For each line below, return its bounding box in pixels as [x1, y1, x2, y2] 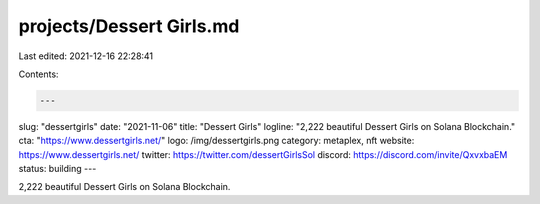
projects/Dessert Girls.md [18, 15, 240, 37]
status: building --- [18, 163, 97, 175]
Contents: [18, 68, 59, 80]
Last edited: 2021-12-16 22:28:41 [18, 50, 154, 62]
